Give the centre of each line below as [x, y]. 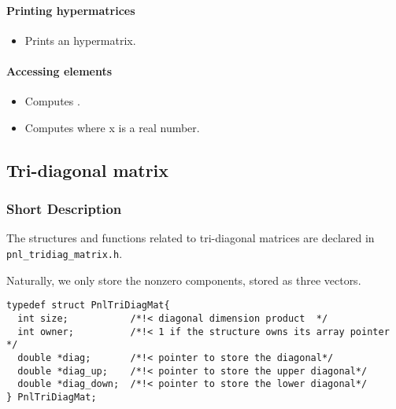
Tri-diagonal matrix [88, 169]
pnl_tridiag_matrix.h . [65, 253]
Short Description [64, 209]
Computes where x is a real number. [112, 127]
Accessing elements [59, 70]
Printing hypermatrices [71, 10]
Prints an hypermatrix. [80, 40]
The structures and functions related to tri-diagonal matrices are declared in [191, 238]
